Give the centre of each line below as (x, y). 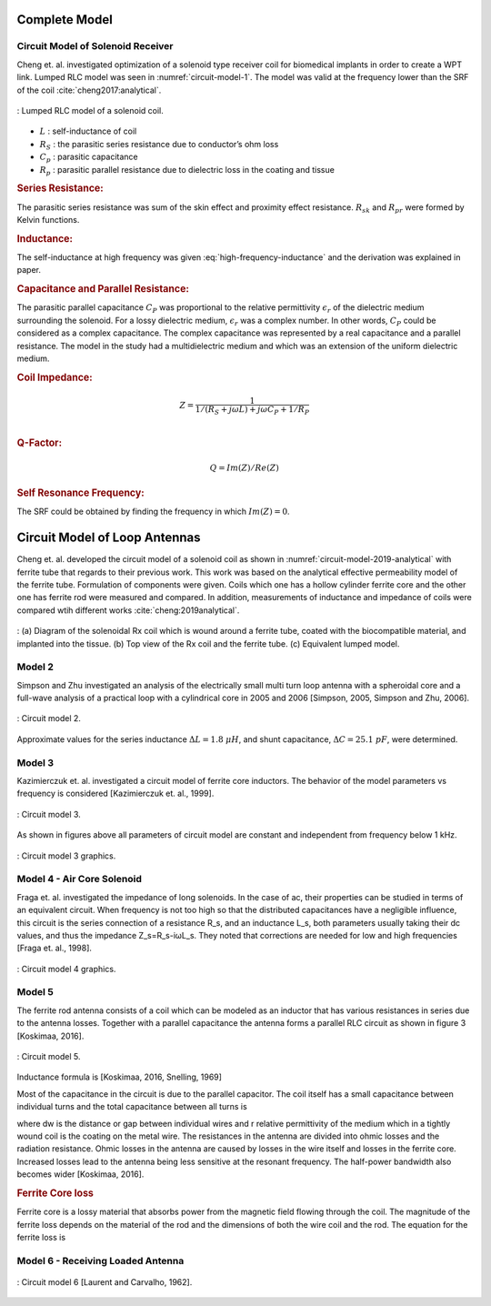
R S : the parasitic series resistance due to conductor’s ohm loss (159, 145)
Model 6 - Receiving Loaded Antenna (100, 1261)
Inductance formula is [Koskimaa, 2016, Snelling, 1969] (120, 1077)
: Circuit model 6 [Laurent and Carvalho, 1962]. (105, 1281)
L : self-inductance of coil (88, 131)
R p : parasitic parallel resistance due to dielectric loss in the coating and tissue (187, 171)
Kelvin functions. (48, 219)
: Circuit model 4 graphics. (66, 969)
